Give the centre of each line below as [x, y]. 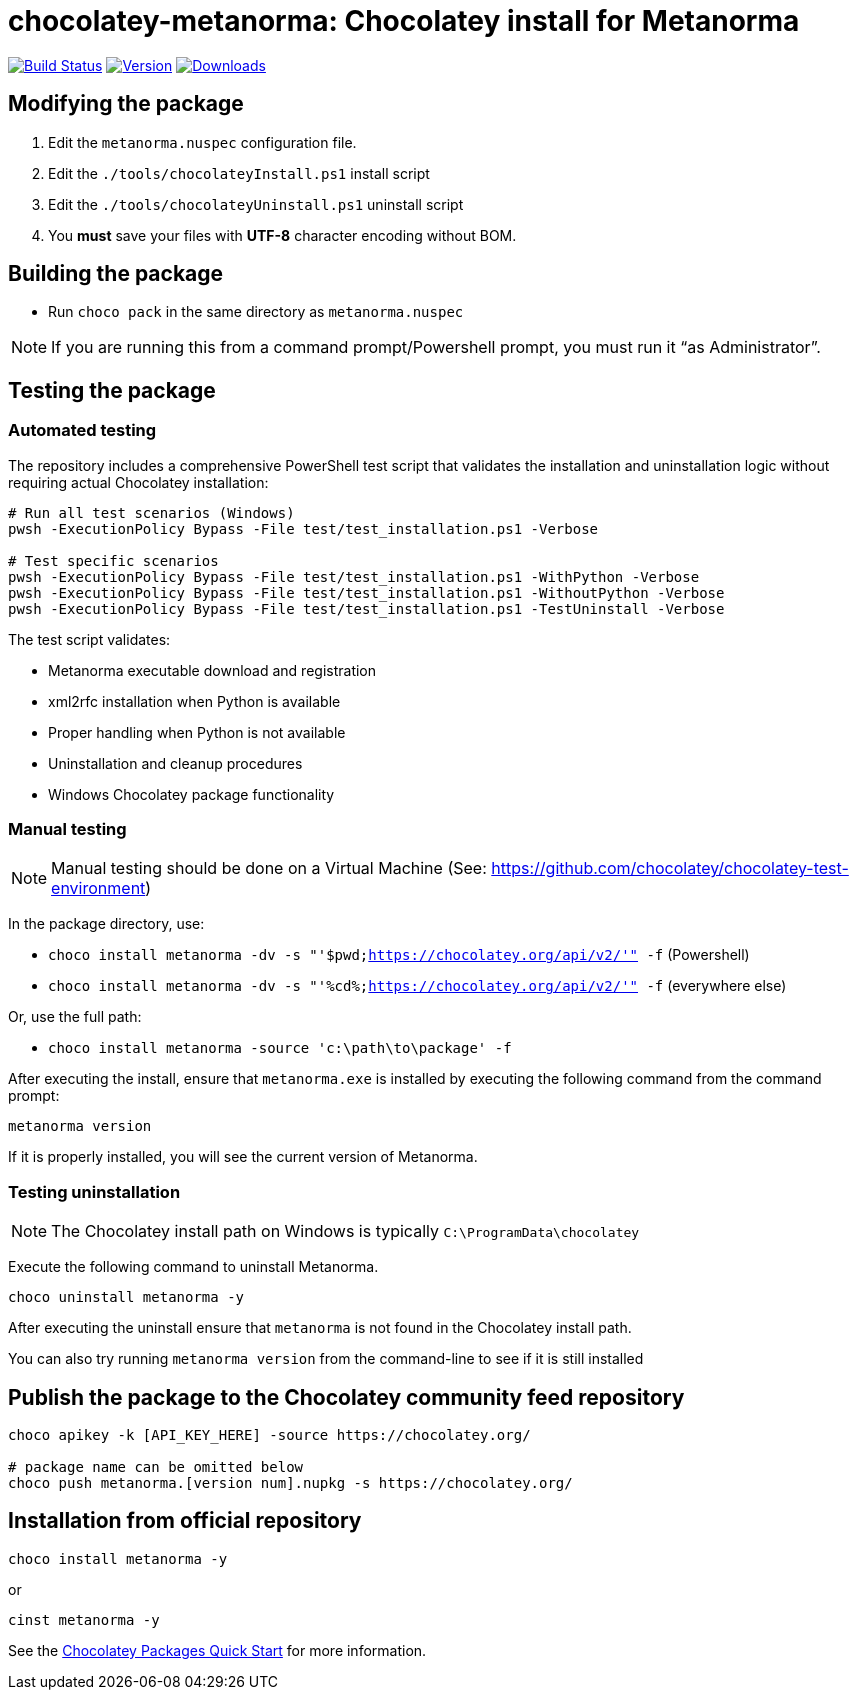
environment [98, 888]
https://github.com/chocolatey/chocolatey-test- [670, 868]
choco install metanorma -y [118, 1558]
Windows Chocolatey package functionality [191, 794]
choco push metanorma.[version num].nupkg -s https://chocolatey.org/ [290, 1483]
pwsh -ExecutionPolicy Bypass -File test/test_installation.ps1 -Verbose [303, 528]
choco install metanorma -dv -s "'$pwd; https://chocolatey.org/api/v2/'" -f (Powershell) [399, 955]
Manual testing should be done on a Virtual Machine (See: [269, 868]
